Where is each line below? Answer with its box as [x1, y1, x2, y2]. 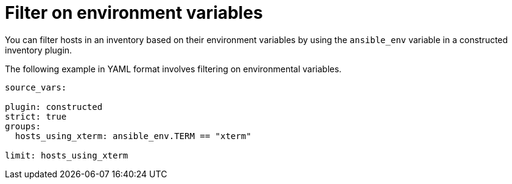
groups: [5, 121, 41, 131]
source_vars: [5, 82, 67, 92]
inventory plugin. [5, 44, 72, 55]
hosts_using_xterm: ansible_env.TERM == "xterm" [15, 131, 251, 141]
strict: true [5, 111, 67, 121]
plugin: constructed [5, 101, 103, 112]
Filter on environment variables [5, 2, 263, 23]
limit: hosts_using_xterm [5, 150, 128, 160]
